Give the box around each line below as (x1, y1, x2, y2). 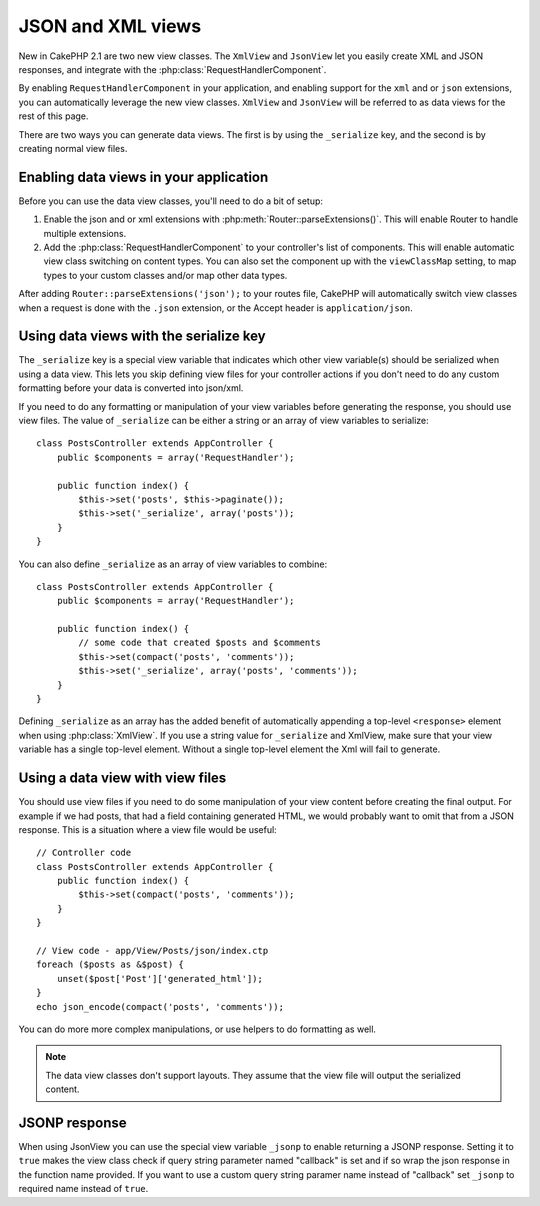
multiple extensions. (43, 227, 127, 239)
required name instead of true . (18, 1183, 149, 1195)
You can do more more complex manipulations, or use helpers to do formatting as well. (18, 1023, 377, 1035)
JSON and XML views (18, 15, 202, 37)
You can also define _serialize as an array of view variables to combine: (18, 558, 328, 570)
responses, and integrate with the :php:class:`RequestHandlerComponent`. (18, 63, 327, 75)
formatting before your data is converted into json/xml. (18, 382, 244, 394)
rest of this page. (18, 110, 89, 122)
